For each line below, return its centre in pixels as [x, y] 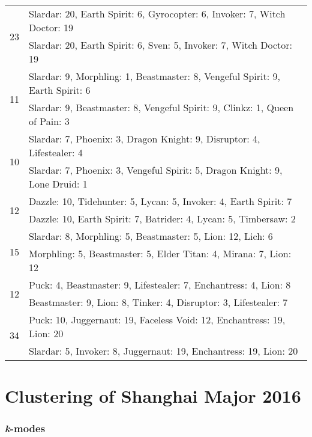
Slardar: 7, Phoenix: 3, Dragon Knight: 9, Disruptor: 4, [145, 139]
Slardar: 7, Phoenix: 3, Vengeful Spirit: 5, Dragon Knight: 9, [156, 170]
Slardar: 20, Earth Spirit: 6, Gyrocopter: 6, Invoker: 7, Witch [157, 14]
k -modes [25, 428]
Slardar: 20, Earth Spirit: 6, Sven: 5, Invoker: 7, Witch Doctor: [161, 45]
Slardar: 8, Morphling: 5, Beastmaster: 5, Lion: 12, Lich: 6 [151, 236]
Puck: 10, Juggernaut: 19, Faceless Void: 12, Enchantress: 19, [157, 319]
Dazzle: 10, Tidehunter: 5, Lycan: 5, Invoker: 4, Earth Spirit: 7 [160, 201]
